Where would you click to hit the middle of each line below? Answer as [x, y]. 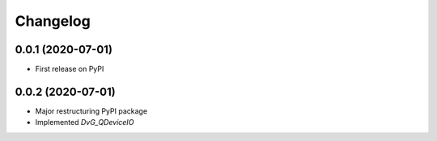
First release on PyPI [70, 69]
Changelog [53, 21]
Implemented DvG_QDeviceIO [85, 122]
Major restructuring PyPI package [91, 111]
